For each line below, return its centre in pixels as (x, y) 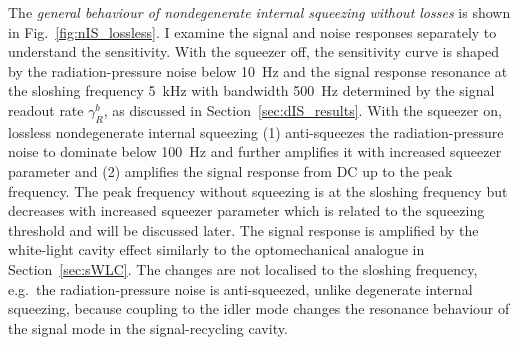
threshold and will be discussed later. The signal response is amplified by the (243, 229)
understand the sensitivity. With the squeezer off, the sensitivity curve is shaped (254, 51)
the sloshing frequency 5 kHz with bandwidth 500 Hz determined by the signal (251, 90)
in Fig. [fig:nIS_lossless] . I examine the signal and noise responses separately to (252, 31)
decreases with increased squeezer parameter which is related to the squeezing (246, 210)
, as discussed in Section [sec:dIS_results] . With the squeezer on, (302, 109)
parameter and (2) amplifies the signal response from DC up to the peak (230, 170)
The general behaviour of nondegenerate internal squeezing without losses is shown (259, 12)
